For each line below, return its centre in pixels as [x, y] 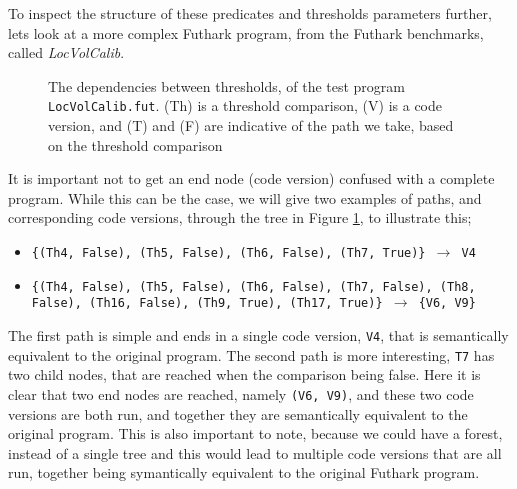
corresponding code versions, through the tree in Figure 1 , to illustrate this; [240, 217]
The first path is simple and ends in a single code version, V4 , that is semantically [258, 334]
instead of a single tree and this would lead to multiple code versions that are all [255, 452]
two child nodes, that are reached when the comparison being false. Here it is [244, 374]
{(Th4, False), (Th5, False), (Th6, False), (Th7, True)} [228, 253]
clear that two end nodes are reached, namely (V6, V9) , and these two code [241, 393]
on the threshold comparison [135, 144]
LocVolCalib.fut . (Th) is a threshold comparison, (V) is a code [245, 105]
